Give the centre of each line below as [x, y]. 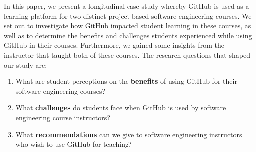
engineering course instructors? [63, 117]
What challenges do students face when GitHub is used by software [121, 108]
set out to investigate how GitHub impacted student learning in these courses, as [128, 26]
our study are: [26, 64]
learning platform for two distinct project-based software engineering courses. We [128, 16]
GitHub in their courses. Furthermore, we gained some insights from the [114, 45]
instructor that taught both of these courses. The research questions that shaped [127, 54]
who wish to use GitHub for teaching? [74, 144]
